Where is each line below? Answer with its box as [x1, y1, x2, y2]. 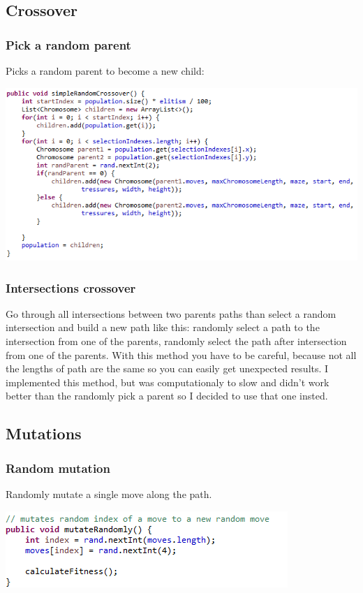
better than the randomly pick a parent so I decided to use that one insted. [6, 388, 328, 403]
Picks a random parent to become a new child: [6, 64, 205, 78]
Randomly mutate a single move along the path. [6, 486, 212, 501]
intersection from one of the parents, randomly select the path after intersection [6, 334, 347, 348]
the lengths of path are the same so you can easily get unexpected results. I [6, 361, 329, 376]
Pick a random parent [6, 36, 131, 53]
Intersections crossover [6, 279, 136, 296]
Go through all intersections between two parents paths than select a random [6, 306, 336, 321]
